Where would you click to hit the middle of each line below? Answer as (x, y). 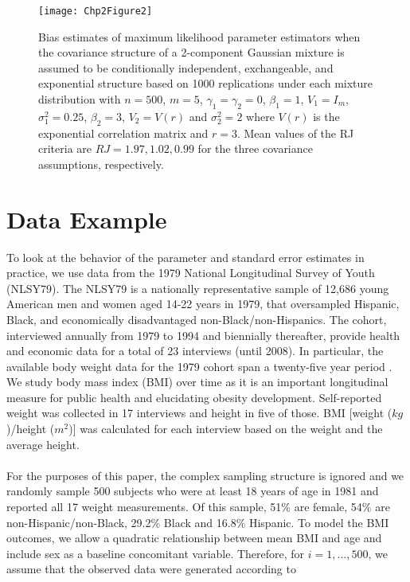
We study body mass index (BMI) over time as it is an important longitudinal (197, 382)
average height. (43, 444)
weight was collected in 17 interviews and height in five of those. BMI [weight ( (199, 413)
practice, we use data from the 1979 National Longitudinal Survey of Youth (191, 273)
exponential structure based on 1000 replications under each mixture (206, 83)
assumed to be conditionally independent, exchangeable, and (186, 67)
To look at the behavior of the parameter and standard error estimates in (185, 257)
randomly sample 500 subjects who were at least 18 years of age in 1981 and (193, 491)
